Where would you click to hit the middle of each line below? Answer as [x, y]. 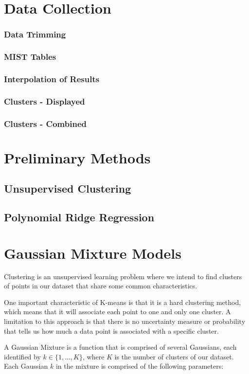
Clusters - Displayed [44, 101]
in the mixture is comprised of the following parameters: [140, 366]
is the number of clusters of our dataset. [174, 356]
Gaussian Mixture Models [93, 253]
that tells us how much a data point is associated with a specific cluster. [111, 330]
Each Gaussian [26, 366]
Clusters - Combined [45, 123]
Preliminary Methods [77, 157]
